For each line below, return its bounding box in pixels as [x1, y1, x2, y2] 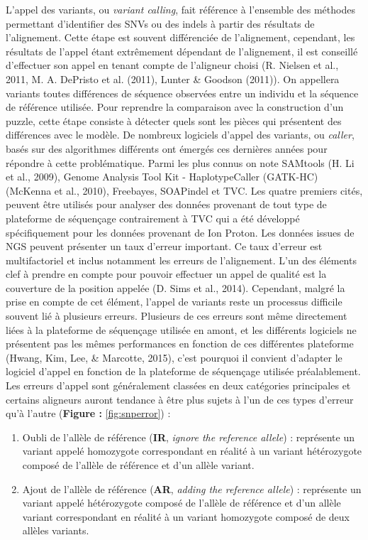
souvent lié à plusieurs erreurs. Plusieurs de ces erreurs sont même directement [6, 308, 347, 323]
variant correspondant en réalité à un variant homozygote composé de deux [22, 509, 350, 524]
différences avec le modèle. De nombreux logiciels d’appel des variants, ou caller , [6, 127, 355, 142]
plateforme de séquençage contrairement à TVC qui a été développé [6, 210, 300, 225]
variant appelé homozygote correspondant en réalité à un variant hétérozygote [22, 443, 362, 458]
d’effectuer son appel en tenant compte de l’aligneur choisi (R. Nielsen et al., [6, 58, 339, 72]
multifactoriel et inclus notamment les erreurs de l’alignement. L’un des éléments [6, 252, 357, 267]
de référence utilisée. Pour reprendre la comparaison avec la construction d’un [6, 99, 344, 114]
